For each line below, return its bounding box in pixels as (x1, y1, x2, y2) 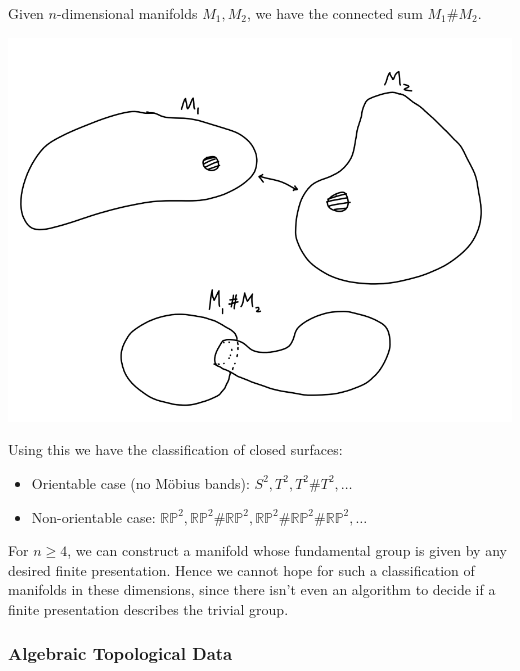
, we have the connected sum (246, 3, 423, 23)
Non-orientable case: (31, 506, 156, 527)
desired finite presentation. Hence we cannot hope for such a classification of (8, 559, 475, 580)
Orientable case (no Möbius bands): (31, 472, 250, 493)
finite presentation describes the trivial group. (8, 598, 289, 619)
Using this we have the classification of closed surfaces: (8, 439, 343, 460)
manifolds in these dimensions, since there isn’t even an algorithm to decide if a (8, 579, 496, 600)
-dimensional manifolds (56, 3, 198, 23)
